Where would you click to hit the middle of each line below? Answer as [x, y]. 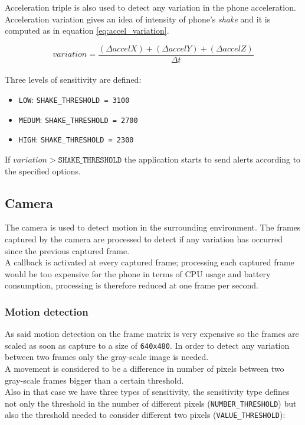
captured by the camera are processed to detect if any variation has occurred [144, 239]
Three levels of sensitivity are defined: [73, 80]
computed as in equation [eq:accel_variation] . [87, 30]
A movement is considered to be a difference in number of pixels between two [145, 369]
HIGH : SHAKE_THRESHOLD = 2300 [76, 139]
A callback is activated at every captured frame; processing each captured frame [150, 262]
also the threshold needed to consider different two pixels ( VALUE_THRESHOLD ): [145, 415]
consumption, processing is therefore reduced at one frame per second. [132, 285]
